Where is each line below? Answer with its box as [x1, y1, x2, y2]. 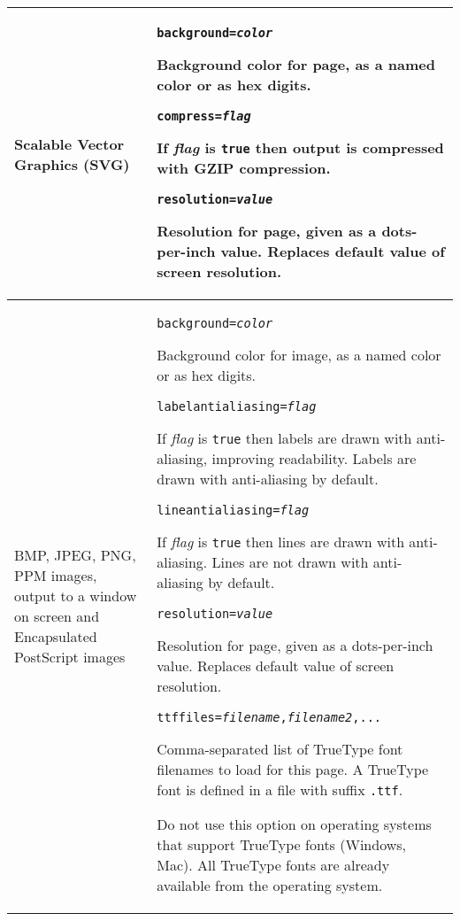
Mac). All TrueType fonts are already [157, 855, 390, 875]
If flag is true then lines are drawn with [157, 531, 405, 552]
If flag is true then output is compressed [157, 137, 444, 158]
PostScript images [14, 646, 126, 667]
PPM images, [14, 565, 97, 585]
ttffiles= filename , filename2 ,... [157, 710, 382, 724]
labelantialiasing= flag [157, 399, 317, 414]
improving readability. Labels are [211, 448, 417, 468]
